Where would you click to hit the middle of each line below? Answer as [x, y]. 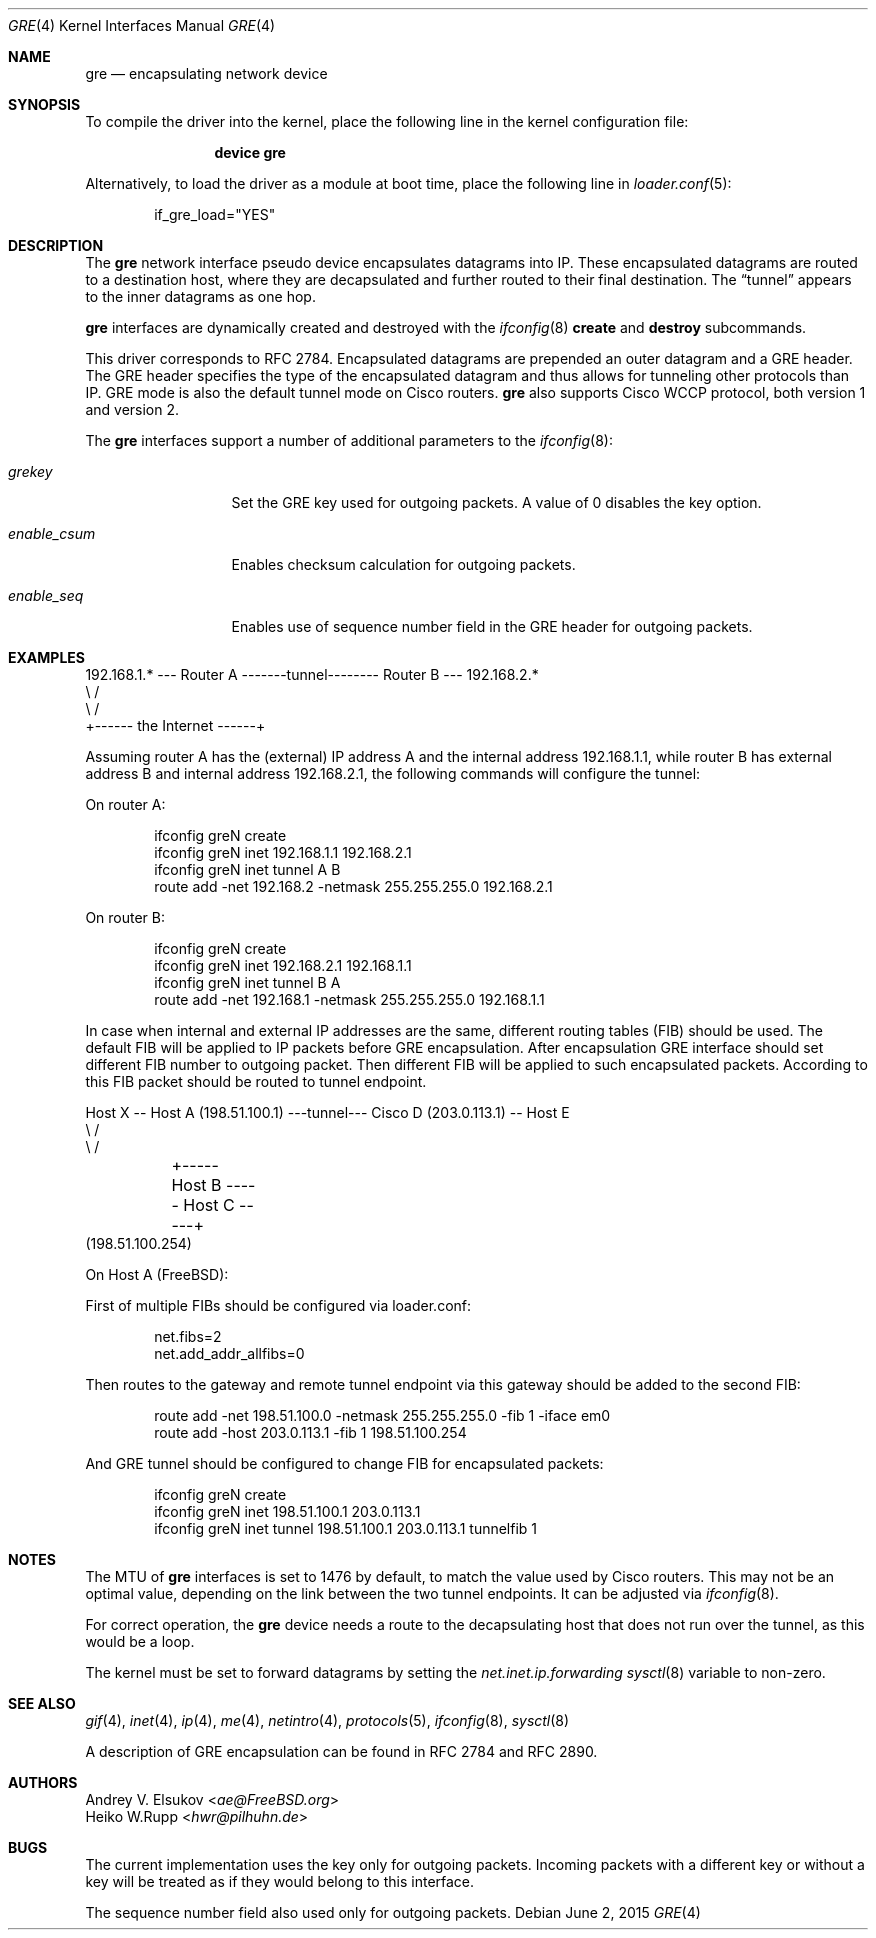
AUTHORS [43, 1782]
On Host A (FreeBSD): [157, 1274]
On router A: [125, 804]
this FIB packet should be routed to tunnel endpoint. [256, 1081]
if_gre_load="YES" [215, 214]
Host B [196, 1185]
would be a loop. [140, 1641]
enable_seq [46, 595]
